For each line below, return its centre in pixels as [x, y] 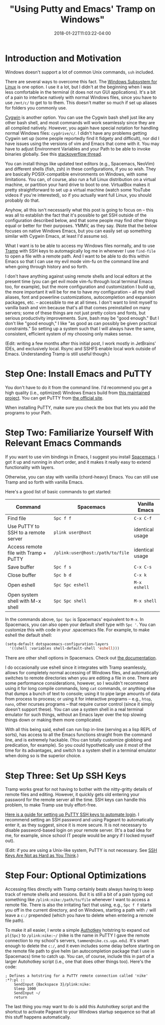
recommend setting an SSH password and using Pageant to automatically [80, 820]
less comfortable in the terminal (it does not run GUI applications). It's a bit [81, 92]
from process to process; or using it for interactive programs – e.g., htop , [79, 699]
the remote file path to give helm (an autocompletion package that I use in [80, 951]
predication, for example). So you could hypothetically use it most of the [78, 745]
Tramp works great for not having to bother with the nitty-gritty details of [79, 789]
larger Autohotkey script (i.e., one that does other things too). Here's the [78, 962]
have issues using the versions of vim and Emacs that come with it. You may [82, 144]
